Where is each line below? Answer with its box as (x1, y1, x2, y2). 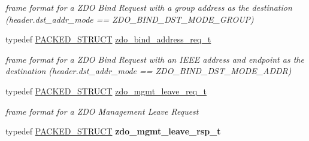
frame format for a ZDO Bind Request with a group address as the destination (5, 1, 292, 13)
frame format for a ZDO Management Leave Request (5, 105, 199, 117)
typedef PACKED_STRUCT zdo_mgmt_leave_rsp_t (5, 125, 221, 137)
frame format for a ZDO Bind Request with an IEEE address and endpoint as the (5, 53, 304, 65)
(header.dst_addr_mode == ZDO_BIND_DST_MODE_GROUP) (5, 13, 254, 25)
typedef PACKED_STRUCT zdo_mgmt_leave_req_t (5, 84, 207, 97)
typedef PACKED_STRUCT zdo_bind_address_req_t (5, 33, 211, 45)
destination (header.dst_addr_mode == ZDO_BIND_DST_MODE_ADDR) (5, 65, 292, 77)
